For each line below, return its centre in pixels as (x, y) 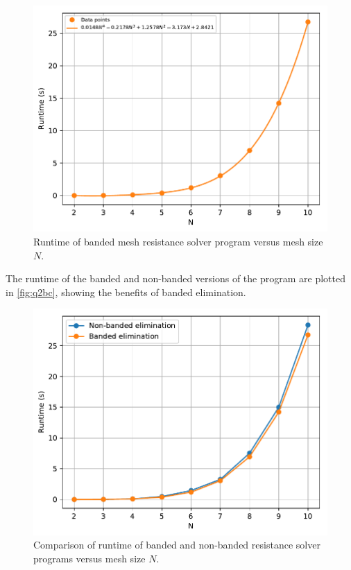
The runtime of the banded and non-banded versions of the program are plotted (175, 278)
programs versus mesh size (89, 558)
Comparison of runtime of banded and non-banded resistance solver (177, 545)
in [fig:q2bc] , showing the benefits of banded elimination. (126, 292)
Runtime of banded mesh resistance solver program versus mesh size (178, 241)
